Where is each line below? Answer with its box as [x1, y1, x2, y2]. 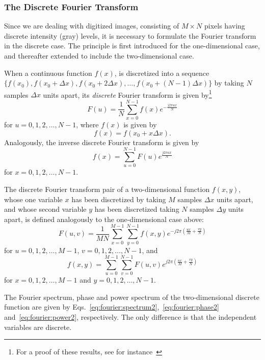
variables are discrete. [4, 321, 72, 332]
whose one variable [4, 193, 63, 204]
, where [76, 119, 99, 130]
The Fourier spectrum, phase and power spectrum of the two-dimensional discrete [4, 291, 259, 302]
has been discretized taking [94, 204, 179, 214]
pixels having [204, 20, 245, 31]
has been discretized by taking [71, 193, 166, 204]
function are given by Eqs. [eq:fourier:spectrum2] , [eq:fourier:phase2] [4, 301, 219, 312]
